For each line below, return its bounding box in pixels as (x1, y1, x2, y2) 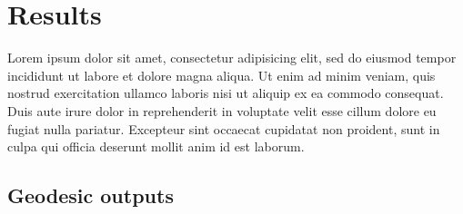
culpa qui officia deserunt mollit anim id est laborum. (7, 137, 305, 156)
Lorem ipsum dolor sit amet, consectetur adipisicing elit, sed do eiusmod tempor (7, 48, 457, 67)
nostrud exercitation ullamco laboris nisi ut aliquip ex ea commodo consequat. (7, 83, 444, 102)
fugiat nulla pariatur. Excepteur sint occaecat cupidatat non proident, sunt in (7, 119, 440, 138)
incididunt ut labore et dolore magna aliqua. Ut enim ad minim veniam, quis (7, 65, 436, 84)
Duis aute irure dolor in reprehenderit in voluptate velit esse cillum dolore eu (7, 101, 437, 120)
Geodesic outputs (7, 181, 174, 209)
